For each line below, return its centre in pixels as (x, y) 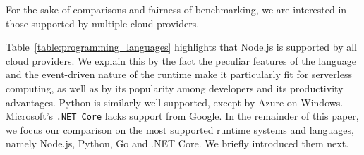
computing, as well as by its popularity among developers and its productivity (175, 88)
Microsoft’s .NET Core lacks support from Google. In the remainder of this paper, (182, 116)
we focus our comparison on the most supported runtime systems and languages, (180, 129)
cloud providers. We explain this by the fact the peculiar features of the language (181, 60)
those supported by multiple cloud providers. (103, 23)
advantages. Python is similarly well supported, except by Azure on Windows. (175, 102)
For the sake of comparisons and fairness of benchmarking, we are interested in (176, 9)
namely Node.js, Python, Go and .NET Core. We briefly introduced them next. (177, 143)
